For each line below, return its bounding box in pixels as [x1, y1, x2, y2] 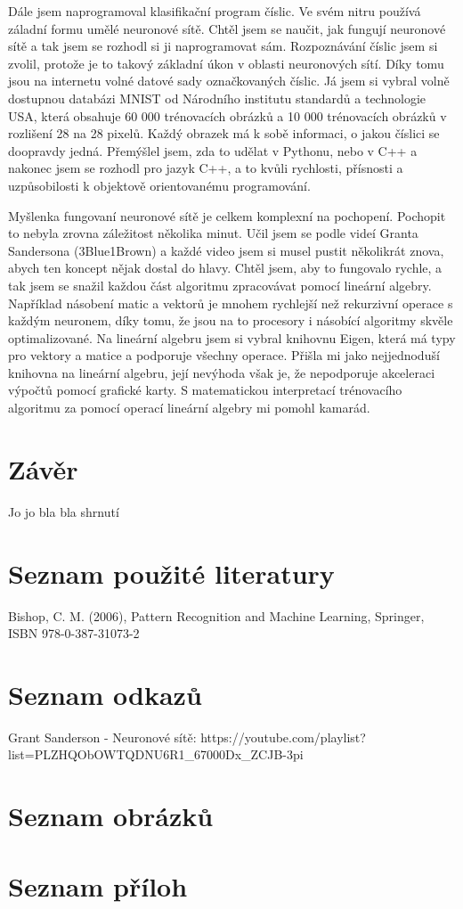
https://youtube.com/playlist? [200, 727, 366, 746]
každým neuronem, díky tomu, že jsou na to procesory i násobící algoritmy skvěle [8, 311, 453, 330]
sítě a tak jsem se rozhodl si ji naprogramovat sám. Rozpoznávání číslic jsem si [8, 37, 438, 55]
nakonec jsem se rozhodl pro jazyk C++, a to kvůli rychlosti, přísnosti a [8, 159, 403, 177]
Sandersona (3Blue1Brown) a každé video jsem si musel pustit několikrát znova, [8, 241, 444, 259]
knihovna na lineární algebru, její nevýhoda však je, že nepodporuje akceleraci [8, 363, 435, 381]
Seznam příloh [8, 867, 188, 904]
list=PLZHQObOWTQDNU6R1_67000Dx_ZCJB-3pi [8, 745, 304, 764]
